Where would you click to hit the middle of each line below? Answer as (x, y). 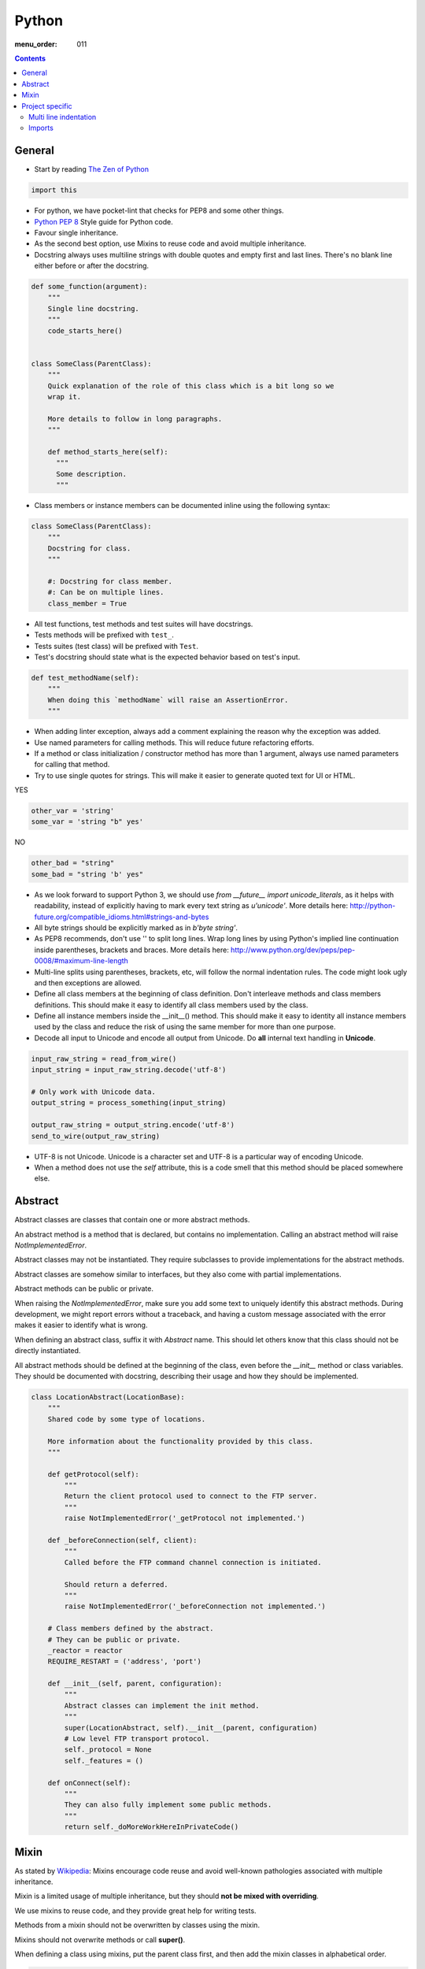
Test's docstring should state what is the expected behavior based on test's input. (167, 657)
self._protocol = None (108, 1750)
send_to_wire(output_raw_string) (96, 1136)
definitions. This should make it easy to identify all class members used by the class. (171, 1005)
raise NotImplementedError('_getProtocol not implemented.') (185, 1518)
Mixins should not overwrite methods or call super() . (100, 1939)
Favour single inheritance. (76, 232)
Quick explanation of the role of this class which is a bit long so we (191, 386)
